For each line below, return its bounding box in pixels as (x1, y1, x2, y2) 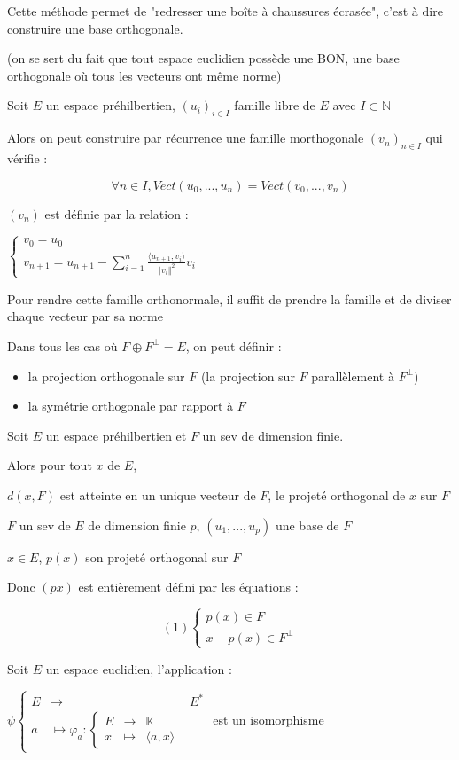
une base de (275, 515, 339, 534)
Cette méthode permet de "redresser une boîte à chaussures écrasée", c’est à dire (7, 2, 443, 20)
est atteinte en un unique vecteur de (59, 485, 256, 504)
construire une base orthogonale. (7, 19, 183, 37)
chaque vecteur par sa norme (7, 307, 163, 325)
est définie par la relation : (44, 204, 189, 223)
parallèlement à (311, 366, 394, 385)
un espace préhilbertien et (45, 426, 187, 444)
